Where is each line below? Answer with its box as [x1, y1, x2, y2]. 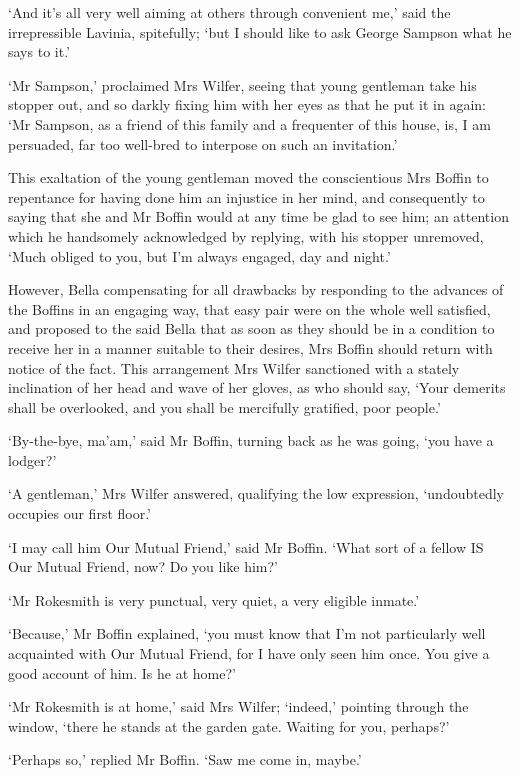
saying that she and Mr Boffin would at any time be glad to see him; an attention [8, 206, 509, 227]
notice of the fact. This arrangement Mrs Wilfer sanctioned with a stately [8, 357, 460, 378]
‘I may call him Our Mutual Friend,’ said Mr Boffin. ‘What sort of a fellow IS [8, 536, 484, 557]
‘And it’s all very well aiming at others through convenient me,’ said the [8, 2, 451, 22]
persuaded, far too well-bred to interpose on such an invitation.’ [8, 133, 398, 154]
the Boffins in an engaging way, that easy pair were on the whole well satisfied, [8, 298, 491, 319]
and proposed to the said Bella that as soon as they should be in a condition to [8, 318, 495, 339]
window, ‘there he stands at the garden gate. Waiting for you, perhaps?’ [8, 715, 450, 736]
